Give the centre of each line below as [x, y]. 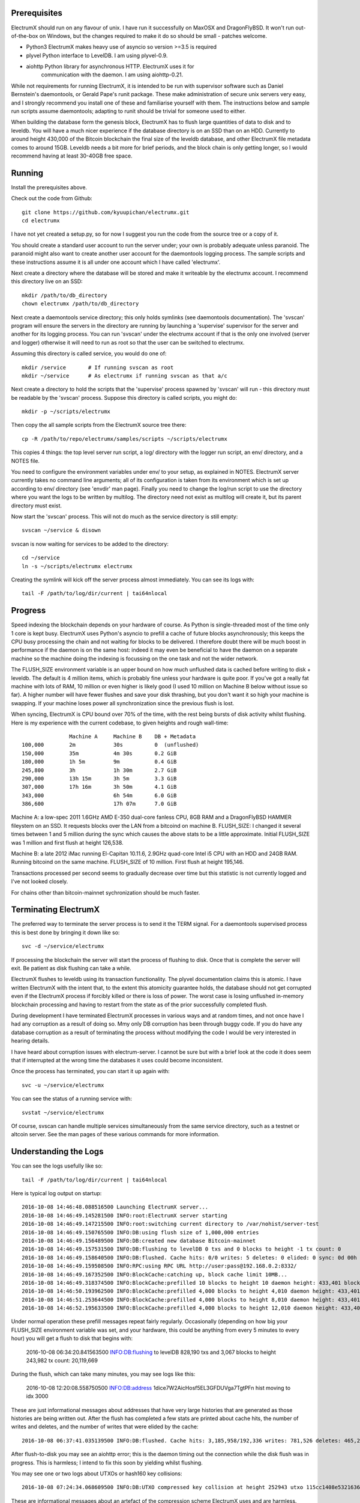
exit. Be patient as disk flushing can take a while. [71, 969]
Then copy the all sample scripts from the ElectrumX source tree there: [99, 425]
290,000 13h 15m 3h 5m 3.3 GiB [99, 778]
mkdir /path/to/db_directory [64, 295]
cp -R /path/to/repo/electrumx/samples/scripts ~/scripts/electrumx [124, 439]
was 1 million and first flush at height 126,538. [67, 842]
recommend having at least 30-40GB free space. [72, 156]
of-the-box [25, 35]
